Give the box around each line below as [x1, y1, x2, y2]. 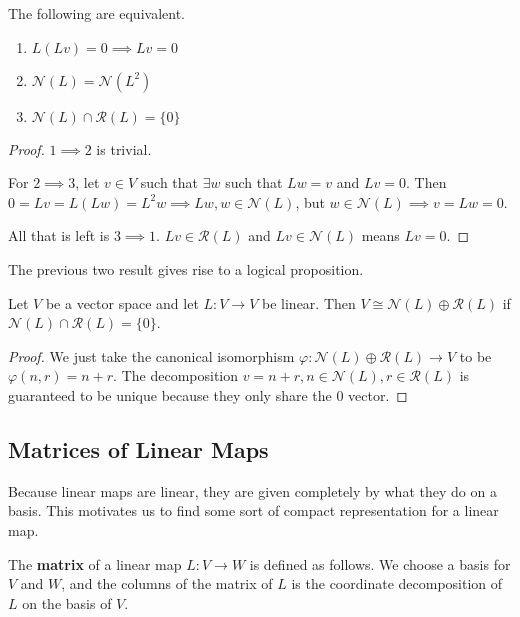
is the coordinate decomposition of [291, 573, 503, 594]
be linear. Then [262, 292, 356, 313]
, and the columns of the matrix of [61, 573, 273, 594]
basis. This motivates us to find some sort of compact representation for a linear [8, 500, 499, 521]
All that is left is [8, 225, 110, 246]
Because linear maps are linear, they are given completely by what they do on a [8, 480, 497, 501]
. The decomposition [113, 365, 239, 386]
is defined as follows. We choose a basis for [249, 553, 511, 574]
